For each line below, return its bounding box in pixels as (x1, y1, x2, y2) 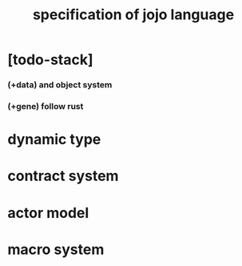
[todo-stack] (7, 50, 93, 69)
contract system (7, 167, 119, 185)
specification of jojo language (32, 6, 235, 24)
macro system (7, 240, 105, 258)
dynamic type (7, 131, 101, 149)
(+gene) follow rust (7, 101, 84, 112)
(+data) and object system (7, 79, 113, 91)
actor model (7, 204, 89, 222)
